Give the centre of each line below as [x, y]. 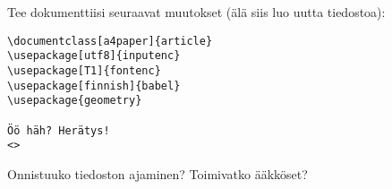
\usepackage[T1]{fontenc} [84, 70]
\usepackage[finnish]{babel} [94, 86]
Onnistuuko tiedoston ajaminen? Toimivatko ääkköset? [158, 173]
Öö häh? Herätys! [59, 130]
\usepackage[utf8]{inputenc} [94, 56]
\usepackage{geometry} [75, 101]
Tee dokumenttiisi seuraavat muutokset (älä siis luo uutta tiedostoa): [196, 12]
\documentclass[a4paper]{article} [110, 41]
